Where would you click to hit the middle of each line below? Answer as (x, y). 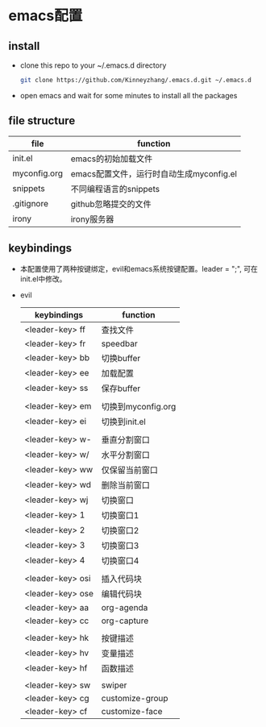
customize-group (135, 698)
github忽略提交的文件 (111, 204)
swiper (114, 685)
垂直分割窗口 (126, 439)
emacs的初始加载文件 (112, 159)
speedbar (120, 343)
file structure (42, 121)
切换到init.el (124, 422)
